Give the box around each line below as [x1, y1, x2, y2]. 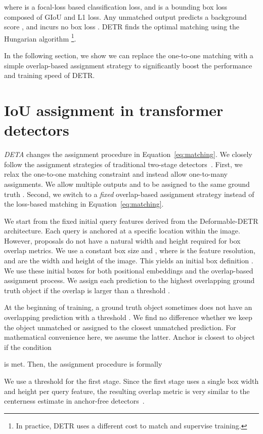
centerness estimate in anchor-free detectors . [4, 396, 145, 406]
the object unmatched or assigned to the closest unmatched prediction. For [4, 322, 236, 332]
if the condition [4, 341, 52, 352]
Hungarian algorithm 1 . [4, 31, 76, 44]
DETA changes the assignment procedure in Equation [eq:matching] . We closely [4, 149, 252, 160]
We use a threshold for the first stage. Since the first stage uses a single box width [4, 376, 259, 386]
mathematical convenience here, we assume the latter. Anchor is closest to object [4, 332, 255, 342]
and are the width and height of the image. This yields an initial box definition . [4, 255, 253, 266]
